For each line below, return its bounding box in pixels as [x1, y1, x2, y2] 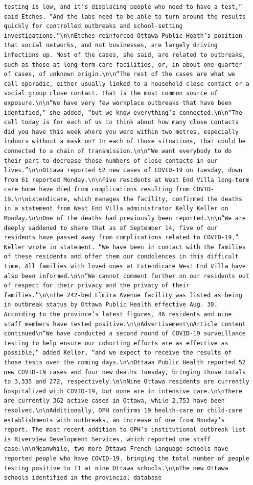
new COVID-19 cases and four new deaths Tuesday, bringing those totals [4, 368, 246, 376]
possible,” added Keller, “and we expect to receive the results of [4, 349, 232, 357]
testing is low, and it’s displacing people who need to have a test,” [4, 3, 242, 10]
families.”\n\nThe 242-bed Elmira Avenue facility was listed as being [4, 291, 242, 299]
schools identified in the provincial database [4, 474, 162, 482]
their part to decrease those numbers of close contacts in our [4, 157, 218, 164]
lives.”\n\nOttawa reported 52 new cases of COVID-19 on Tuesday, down [4, 167, 242, 174]
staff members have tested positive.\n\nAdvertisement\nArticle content [4, 320, 246, 328]
